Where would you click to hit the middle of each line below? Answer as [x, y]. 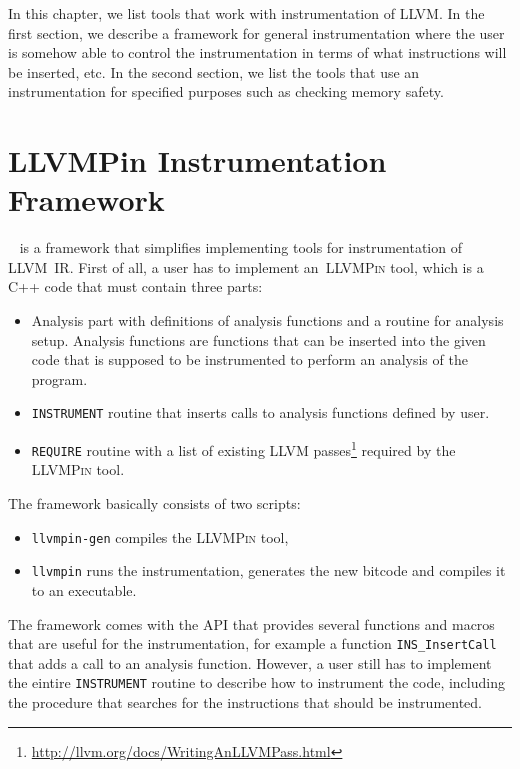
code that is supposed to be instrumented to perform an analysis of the [249, 359]
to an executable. [84, 589]
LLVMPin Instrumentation [197, 160]
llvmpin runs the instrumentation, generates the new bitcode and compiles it [268, 570]
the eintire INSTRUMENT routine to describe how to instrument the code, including [256, 682]
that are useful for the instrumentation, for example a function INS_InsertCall [252, 643]
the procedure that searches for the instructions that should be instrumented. [245, 702]
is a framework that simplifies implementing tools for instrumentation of [240, 247]
